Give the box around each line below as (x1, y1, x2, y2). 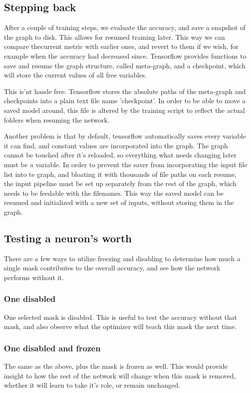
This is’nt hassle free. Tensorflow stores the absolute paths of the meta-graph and (4, 86, 246, 96)
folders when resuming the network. (4, 114, 110, 125)
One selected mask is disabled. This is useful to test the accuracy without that (4, 312, 237, 322)
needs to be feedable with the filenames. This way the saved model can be (4, 188, 223, 198)
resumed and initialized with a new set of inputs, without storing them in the (4, 197, 234, 207)
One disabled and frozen (4, 342, 101, 354)
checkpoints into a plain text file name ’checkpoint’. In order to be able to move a (4, 95, 246, 106)
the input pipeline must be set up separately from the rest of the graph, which (4, 178, 236, 189)
